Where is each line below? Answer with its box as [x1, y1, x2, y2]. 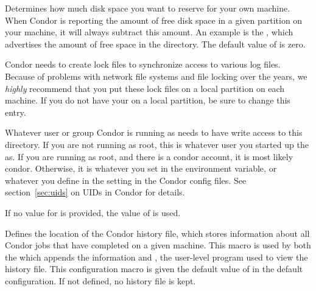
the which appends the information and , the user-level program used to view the [5, 250, 308, 263]
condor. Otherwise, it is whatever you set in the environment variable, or [5, 162, 277, 175]
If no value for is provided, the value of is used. [5, 206, 181, 219]
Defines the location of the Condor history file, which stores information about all [5, 226, 310, 239]
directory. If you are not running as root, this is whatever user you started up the [5, 138, 309, 150]
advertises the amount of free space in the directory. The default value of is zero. [5, 37, 306, 50]
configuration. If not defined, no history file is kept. [5, 274, 196, 287]
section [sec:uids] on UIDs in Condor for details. [5, 186, 185, 198]
